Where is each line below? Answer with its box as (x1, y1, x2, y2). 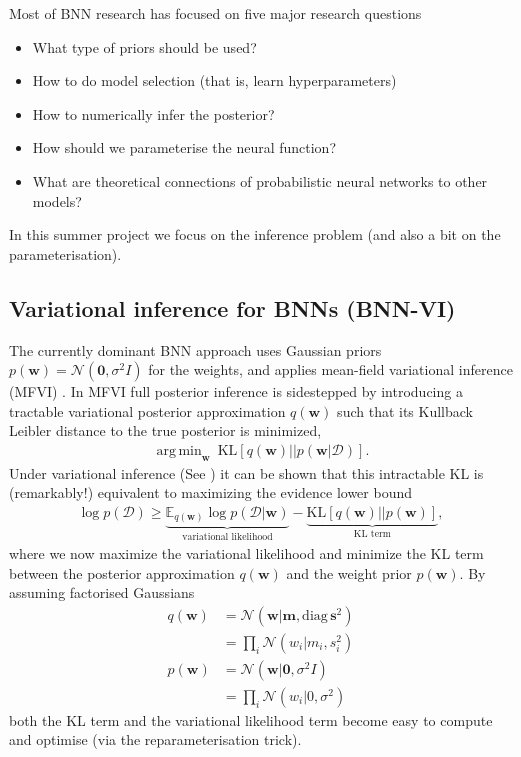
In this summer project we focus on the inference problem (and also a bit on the (9, 224, 501, 245)
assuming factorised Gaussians (9, 582, 195, 603)
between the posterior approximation (9, 562, 235, 583)
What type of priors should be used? (32, 36, 257, 57)
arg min (156, 443, 202, 458)
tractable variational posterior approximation (9, 400, 286, 421)
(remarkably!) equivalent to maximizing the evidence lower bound (9, 482, 413, 503)
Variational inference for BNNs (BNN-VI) (9, 292, 456, 323)
